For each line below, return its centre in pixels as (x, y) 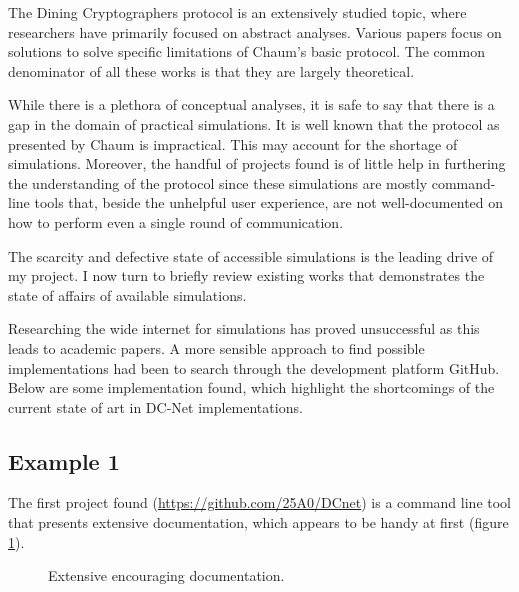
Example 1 (64, 460)
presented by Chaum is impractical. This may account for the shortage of (233, 143)
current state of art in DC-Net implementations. (155, 406)
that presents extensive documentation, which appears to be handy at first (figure (258, 522)
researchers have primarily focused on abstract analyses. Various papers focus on (255, 31)
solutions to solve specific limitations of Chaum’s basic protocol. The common (246, 51)
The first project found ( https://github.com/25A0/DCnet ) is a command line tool (259, 502)
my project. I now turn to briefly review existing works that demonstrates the (246, 275)
